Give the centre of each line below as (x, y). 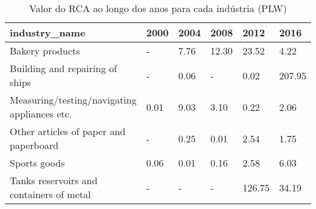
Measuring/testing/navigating (73, 100)
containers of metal (50, 194)
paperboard (34, 145)
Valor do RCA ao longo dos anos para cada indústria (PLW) (158, 8)
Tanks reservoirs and (54, 180)
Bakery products (45, 51)
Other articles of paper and (68, 131)
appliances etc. (41, 114)
